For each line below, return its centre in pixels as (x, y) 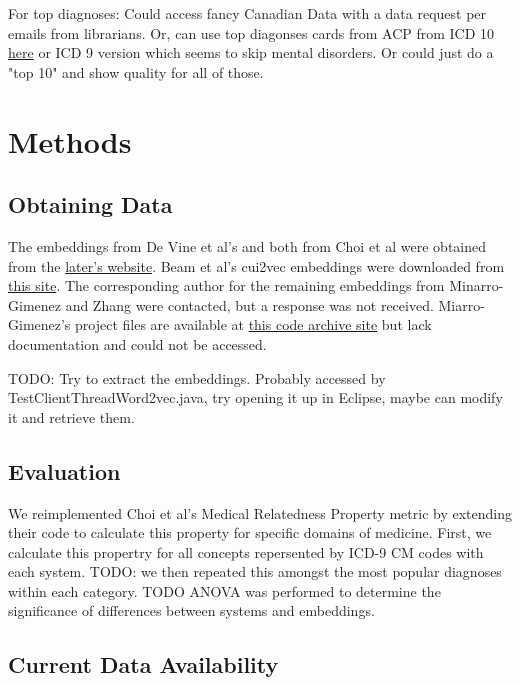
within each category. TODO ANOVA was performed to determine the (224, 590)
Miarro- (461, 304)
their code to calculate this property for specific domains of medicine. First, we (250, 532)
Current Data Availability (143, 664)
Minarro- (476, 285)
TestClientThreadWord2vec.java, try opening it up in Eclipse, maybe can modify (255, 397)
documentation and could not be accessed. (137, 343)
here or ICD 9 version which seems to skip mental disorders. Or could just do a (251, 52)
